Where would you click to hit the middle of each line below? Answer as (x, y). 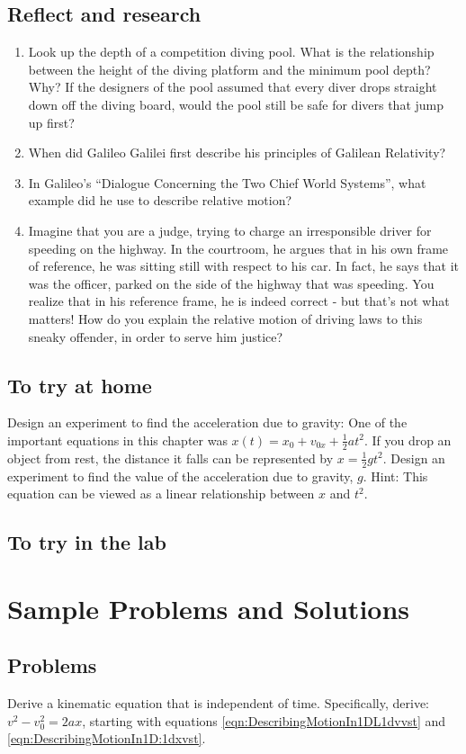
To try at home (80, 385)
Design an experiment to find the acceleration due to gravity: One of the (207, 422)
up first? (51, 122)
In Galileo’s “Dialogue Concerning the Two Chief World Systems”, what (227, 182)
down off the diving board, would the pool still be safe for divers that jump (236, 104)
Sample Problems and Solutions (209, 608)
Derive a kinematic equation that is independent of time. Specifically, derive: (218, 703)
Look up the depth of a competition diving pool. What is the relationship (231, 52)
